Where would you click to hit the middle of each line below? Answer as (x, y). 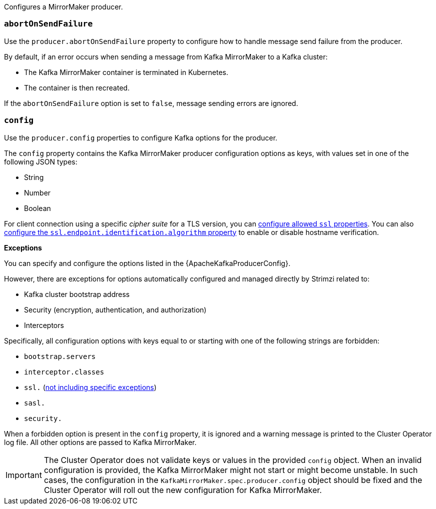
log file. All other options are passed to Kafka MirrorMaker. (100, 442)
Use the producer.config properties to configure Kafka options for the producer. (141, 137)
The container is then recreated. (77, 87)
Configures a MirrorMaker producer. (63, 7)
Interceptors (44, 325)
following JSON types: (41, 161)
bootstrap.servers (60, 356)
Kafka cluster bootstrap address (77, 294)
